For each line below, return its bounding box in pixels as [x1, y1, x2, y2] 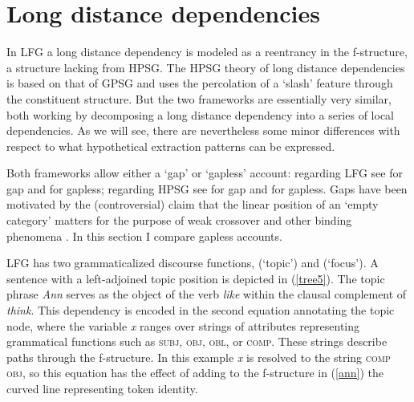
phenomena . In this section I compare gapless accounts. [6, 227, 282, 244]
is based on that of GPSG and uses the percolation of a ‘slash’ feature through [6, 75, 393, 91]
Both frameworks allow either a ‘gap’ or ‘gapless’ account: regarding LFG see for [6, 164, 403, 181]
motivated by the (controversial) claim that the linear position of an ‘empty [6, 196, 379, 213]
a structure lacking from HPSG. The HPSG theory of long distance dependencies [6, 59, 405, 75]
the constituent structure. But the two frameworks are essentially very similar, [6, 90, 392, 107]
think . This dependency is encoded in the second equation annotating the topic [6, 302, 395, 319]
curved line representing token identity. [6, 380, 198, 396]
